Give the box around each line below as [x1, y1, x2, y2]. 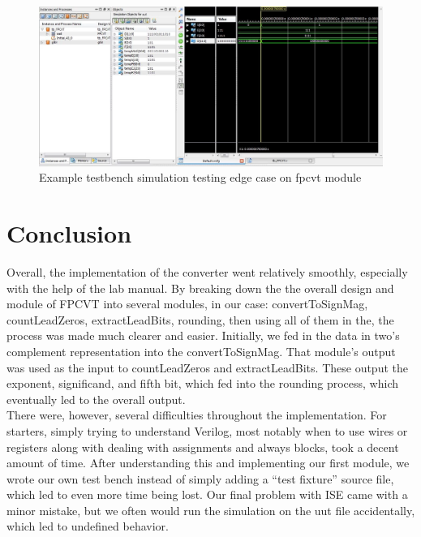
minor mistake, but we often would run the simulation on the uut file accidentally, [6, 501, 415, 518]
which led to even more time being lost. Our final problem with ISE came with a [6, 486, 408, 503]
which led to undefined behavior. [6, 518, 169, 535]
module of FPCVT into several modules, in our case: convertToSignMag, [6, 295, 368, 312]
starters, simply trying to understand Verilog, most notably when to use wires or [6, 422, 408, 439]
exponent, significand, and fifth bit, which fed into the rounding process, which [6, 375, 398, 392]
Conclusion [6, 217, 132, 250]
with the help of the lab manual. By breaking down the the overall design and [6, 279, 394, 296]
